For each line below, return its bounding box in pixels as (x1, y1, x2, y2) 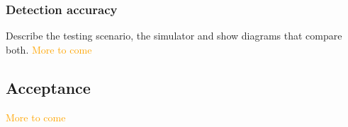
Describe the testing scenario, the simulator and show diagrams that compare (6, 28, 342, 43)
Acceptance (6, 76, 91, 98)
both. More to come (6, 42, 92, 56)
